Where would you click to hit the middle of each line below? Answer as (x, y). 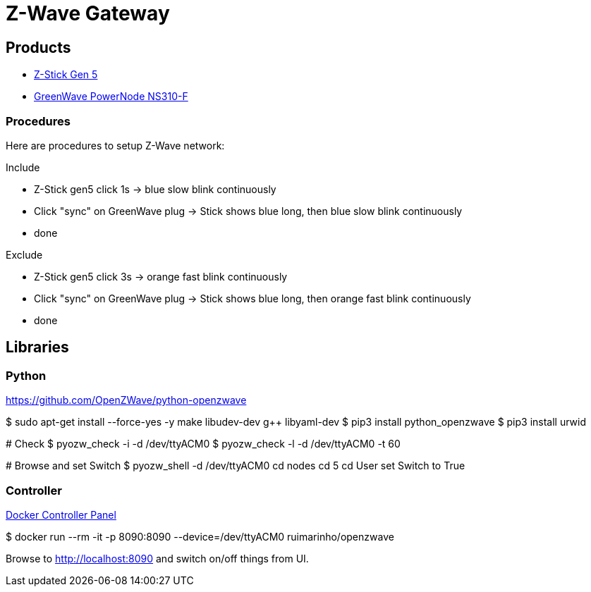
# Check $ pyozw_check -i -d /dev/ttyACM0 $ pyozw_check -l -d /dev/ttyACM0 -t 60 (203, 444)
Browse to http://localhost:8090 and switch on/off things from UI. (157, 558)
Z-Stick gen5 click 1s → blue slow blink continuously (155, 189)
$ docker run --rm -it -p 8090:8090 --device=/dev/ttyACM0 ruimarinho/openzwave (200, 536)
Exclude (24, 254)
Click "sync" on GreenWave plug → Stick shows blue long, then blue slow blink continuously (248, 211)
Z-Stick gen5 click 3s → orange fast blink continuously (161, 276)
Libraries (37, 347)
